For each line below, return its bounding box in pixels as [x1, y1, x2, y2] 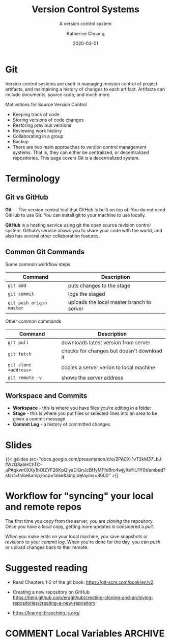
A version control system [59, 20, 112, 27]
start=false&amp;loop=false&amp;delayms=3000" [5, 472, 111, 479]
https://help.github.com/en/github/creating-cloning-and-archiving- [12, 594, 154, 601]
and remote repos [5, 501, 82, 513]
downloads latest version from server [61, 339, 151, 346]
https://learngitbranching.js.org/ [12, 610, 80, 616]
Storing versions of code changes [12, 117, 84, 123]
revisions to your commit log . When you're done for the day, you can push [5, 539, 161, 545]
